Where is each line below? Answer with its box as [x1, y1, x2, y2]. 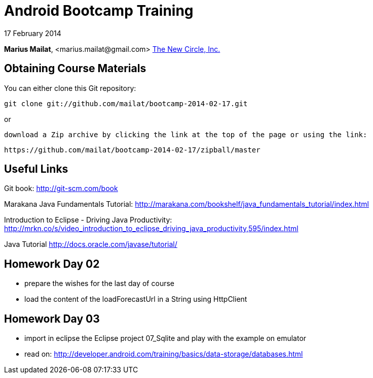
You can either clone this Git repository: [4, 83, 136, 92]
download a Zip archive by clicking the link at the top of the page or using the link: [4, 130, 367, 139]
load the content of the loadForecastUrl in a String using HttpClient [24, 295, 247, 304]
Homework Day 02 [4, 257, 100, 270]
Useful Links [4, 163, 68, 176]
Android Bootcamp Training [4, 2, 194, 19]
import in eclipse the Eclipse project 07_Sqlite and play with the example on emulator [24, 334, 307, 343]
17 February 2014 [4, 28, 61, 38]
